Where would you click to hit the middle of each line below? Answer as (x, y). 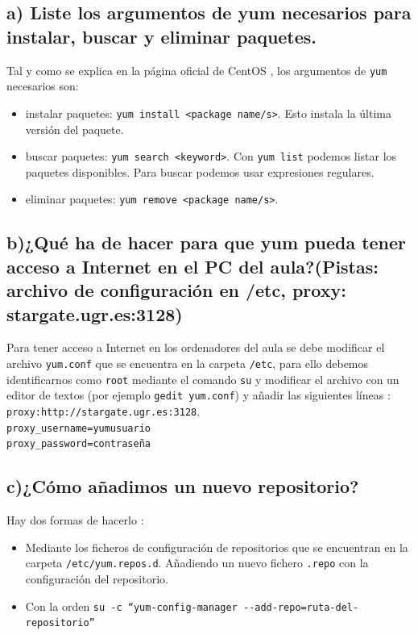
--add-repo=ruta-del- (301, 607)
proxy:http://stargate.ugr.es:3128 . (103, 410)
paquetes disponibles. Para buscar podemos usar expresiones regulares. (200, 171)
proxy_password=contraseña (79, 444)
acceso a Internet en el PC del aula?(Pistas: (192, 266)
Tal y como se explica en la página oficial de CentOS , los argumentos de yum (197, 70)
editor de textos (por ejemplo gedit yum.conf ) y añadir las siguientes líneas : (199, 395)
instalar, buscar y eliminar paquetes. (162, 36)
